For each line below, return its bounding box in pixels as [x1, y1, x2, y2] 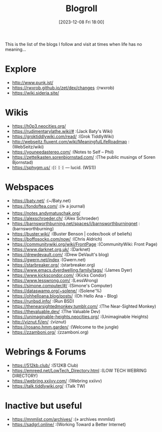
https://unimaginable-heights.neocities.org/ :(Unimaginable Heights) [12, 314, 149, 319]
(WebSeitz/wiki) [12, 144, 44, 150]
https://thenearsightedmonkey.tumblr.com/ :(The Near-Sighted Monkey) [12, 303, 156, 309]
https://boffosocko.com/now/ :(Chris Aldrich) [12, 236, 102, 242]
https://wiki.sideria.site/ [12, 90, 59, 95]
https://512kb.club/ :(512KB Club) [12, 362, 79, 368]
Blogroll [65, 3, 98, 14]
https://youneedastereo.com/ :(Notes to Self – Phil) [12, 149, 114, 155]
